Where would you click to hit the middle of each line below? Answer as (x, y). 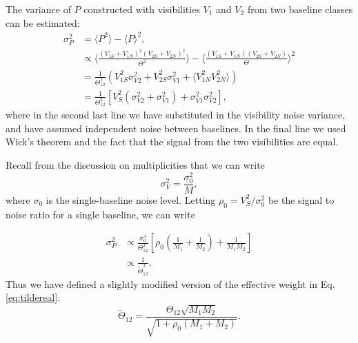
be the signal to (301, 199)
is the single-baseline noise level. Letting (131, 199)
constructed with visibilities (142, 9)
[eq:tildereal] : (33, 297)
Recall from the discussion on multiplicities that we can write (135, 165)
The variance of (38, 9)
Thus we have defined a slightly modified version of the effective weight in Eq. (170, 283)
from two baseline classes (300, 9)
